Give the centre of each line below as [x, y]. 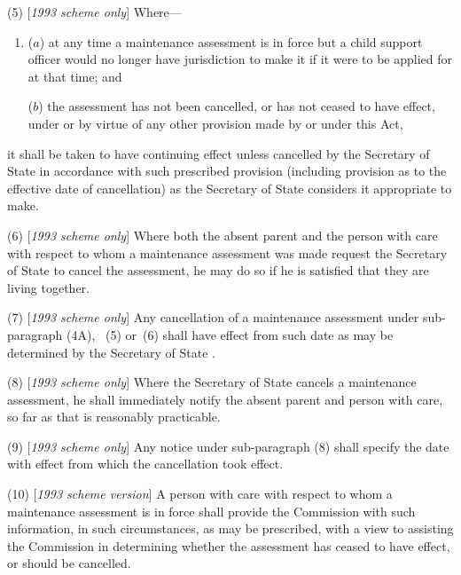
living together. [49, 287]
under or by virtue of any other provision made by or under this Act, [215, 123]
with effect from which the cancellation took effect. [145, 464]
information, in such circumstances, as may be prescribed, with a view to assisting [230, 528]
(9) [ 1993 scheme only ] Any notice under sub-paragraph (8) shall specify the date [228, 446]
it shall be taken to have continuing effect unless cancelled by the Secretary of [219, 153]
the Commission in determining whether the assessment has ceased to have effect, [229, 545]
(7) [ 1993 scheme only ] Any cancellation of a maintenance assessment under [213, 317]
